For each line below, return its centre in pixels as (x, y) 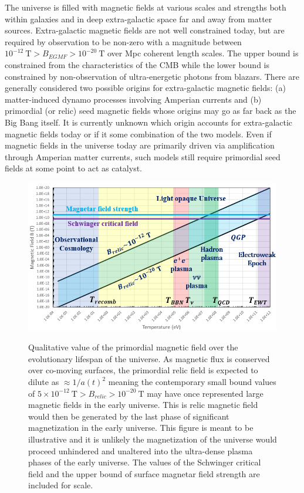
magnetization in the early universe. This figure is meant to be (141, 428)
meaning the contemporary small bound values (192, 382)
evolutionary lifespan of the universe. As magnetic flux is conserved (149, 358)
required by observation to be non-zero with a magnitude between (123, 41)
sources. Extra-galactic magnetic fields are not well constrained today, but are (145, 30)
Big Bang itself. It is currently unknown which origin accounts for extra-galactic (149, 122)
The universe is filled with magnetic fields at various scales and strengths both (146, 7)
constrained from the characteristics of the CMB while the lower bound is (137, 64)
